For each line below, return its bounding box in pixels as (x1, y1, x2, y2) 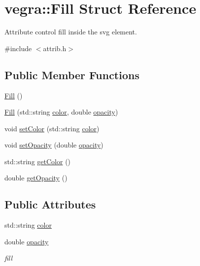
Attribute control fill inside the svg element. (4, 27, 137, 37)
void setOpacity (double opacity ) (4, 140, 103, 150)
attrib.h (43, 43, 67, 53)
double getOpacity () (4, 173, 67, 183)
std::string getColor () (4, 156, 71, 166)
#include (4, 43, 32, 53)
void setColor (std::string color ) (4, 123, 100, 133)
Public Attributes (4, 197, 96, 212)
